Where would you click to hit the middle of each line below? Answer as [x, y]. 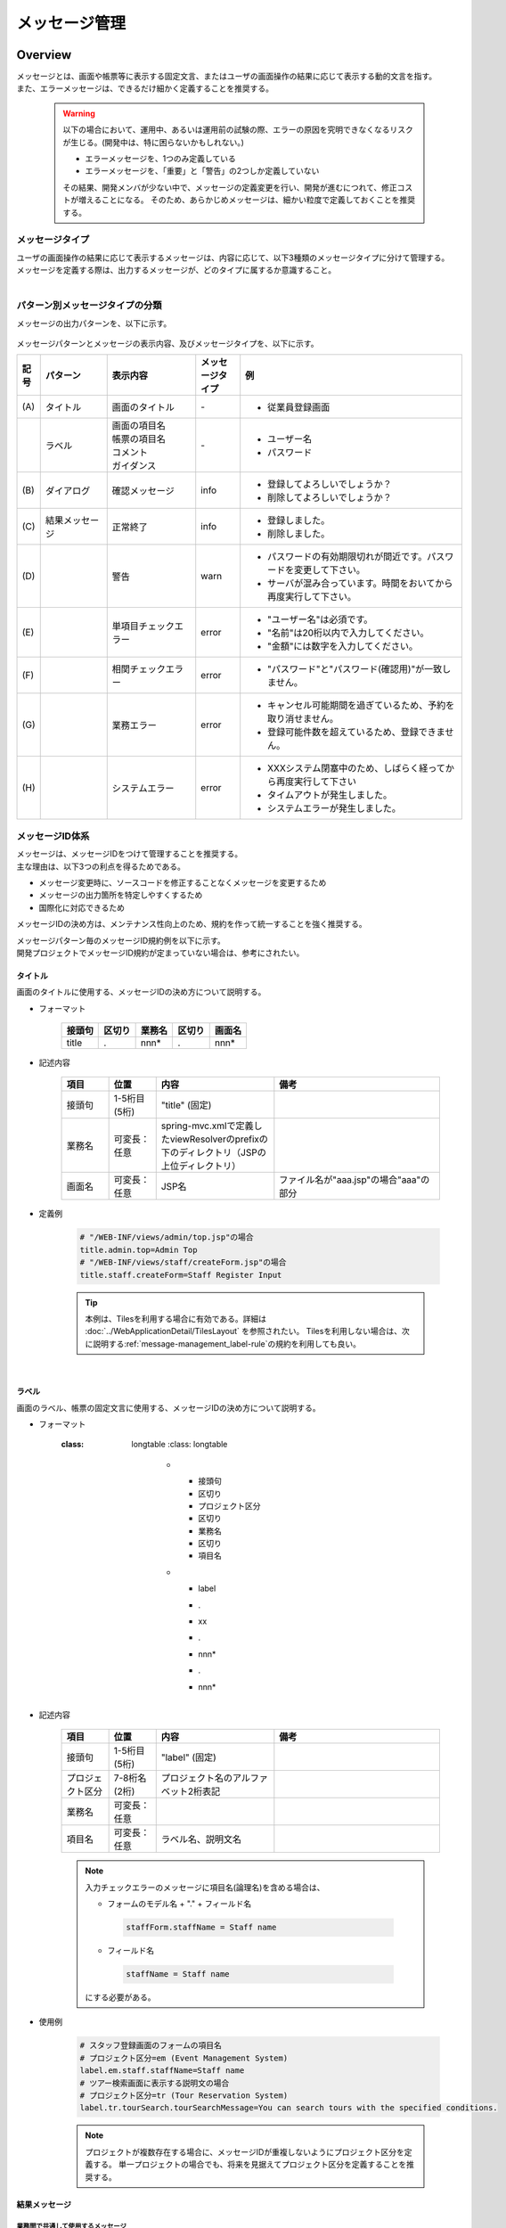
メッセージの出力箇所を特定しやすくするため [121, 895]
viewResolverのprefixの [219, 1139]
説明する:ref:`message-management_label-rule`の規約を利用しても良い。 [226, 1343]
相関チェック [139, 669]
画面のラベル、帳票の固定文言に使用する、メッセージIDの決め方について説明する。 [168, 1407]
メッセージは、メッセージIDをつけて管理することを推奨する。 [130, 854]
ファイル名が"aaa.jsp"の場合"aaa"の [355, 1180]
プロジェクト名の [197, 1778]
